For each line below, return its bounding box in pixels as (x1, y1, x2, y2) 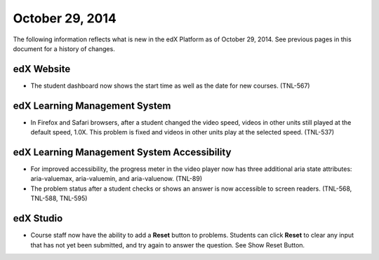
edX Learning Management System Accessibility (13, 146, 232, 158)
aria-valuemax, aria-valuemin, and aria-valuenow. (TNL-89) (30, 175, 203, 183)
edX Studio (13, 212, 63, 224)
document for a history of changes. (13, 44, 115, 53)
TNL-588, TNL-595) (30, 194, 88, 203)
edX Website (13, 63, 71, 75)
